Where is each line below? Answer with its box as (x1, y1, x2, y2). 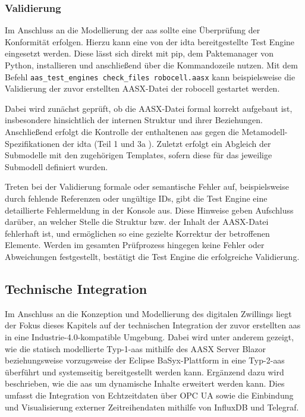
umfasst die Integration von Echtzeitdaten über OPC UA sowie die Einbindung (5, 388, 294, 401)
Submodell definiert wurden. (5, 160, 108, 173)
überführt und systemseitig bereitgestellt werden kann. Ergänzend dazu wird (5, 365, 284, 378)
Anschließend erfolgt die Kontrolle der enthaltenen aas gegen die (5, 126, 239, 138)
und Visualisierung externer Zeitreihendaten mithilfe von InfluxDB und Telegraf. (5, 400, 299, 413)
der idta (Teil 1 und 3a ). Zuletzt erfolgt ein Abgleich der (62, 137, 271, 149)
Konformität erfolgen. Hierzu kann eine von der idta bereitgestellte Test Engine (5, 35, 295, 48)
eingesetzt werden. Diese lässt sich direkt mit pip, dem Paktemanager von (5, 47, 273, 59)
